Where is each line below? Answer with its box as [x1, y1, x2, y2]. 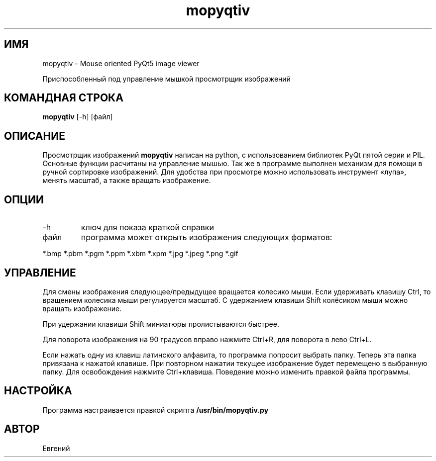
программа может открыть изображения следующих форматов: [81, 232, 332, 243]
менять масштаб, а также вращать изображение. [42, 176, 211, 185]
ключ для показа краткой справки [81, 222, 214, 233]
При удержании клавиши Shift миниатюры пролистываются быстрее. [42, 319, 279, 328]
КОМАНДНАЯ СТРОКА [4, 92, 123, 104]
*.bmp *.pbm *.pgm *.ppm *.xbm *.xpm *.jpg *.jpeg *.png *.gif [42, 249, 238, 258]
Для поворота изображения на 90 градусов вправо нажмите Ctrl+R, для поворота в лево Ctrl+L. [42, 335, 372, 344]
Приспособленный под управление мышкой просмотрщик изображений [42, 74, 291, 83]
